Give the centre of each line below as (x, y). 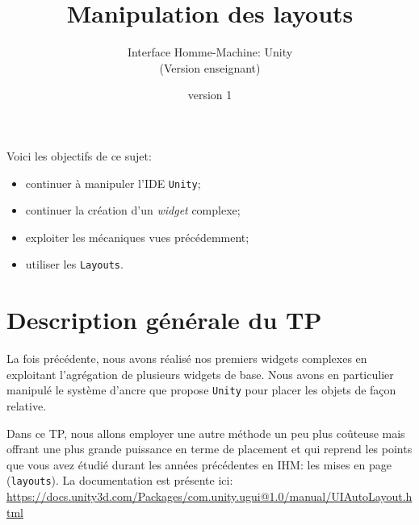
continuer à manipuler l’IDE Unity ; (113, 183)
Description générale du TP (164, 320)
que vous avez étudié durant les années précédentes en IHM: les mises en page (199, 464)
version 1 (210, 95)
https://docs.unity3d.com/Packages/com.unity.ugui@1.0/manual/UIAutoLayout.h (209, 496)
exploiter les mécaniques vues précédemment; (137, 237)
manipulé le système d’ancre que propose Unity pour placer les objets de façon (201, 390)
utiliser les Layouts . (74, 264)
